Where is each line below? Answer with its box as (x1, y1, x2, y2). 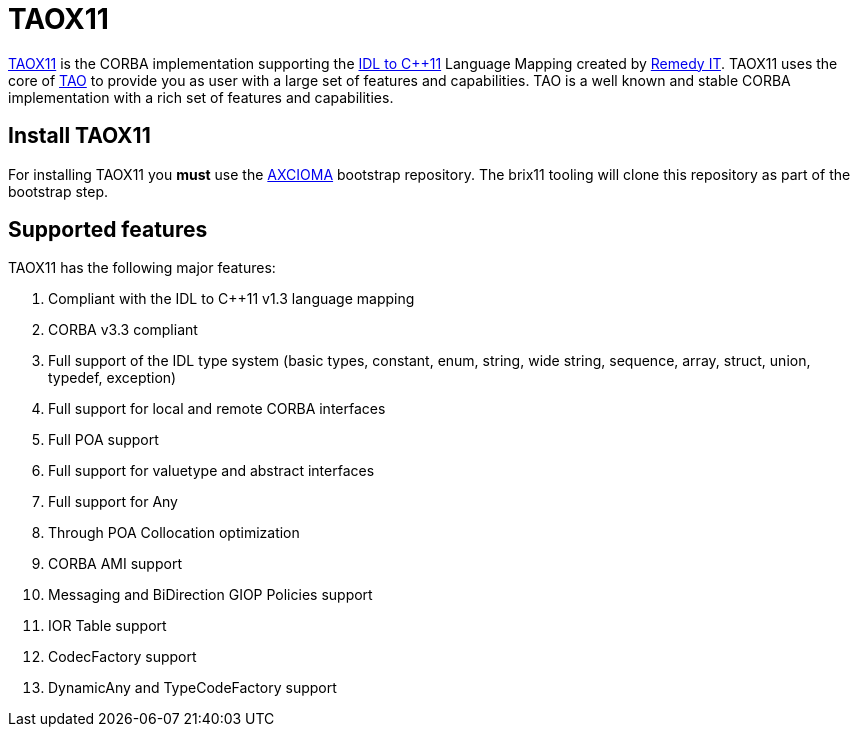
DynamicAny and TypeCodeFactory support (48, 679, 337, 697)
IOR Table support (48, 617, 167, 635)
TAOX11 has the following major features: (8, 259, 276, 277)
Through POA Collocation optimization (48, 524, 300, 542)
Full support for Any (48, 493, 178, 511)
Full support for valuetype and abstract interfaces (48, 462, 375, 480)
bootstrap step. (8, 182, 109, 200)
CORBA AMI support (48, 555, 182, 573)
